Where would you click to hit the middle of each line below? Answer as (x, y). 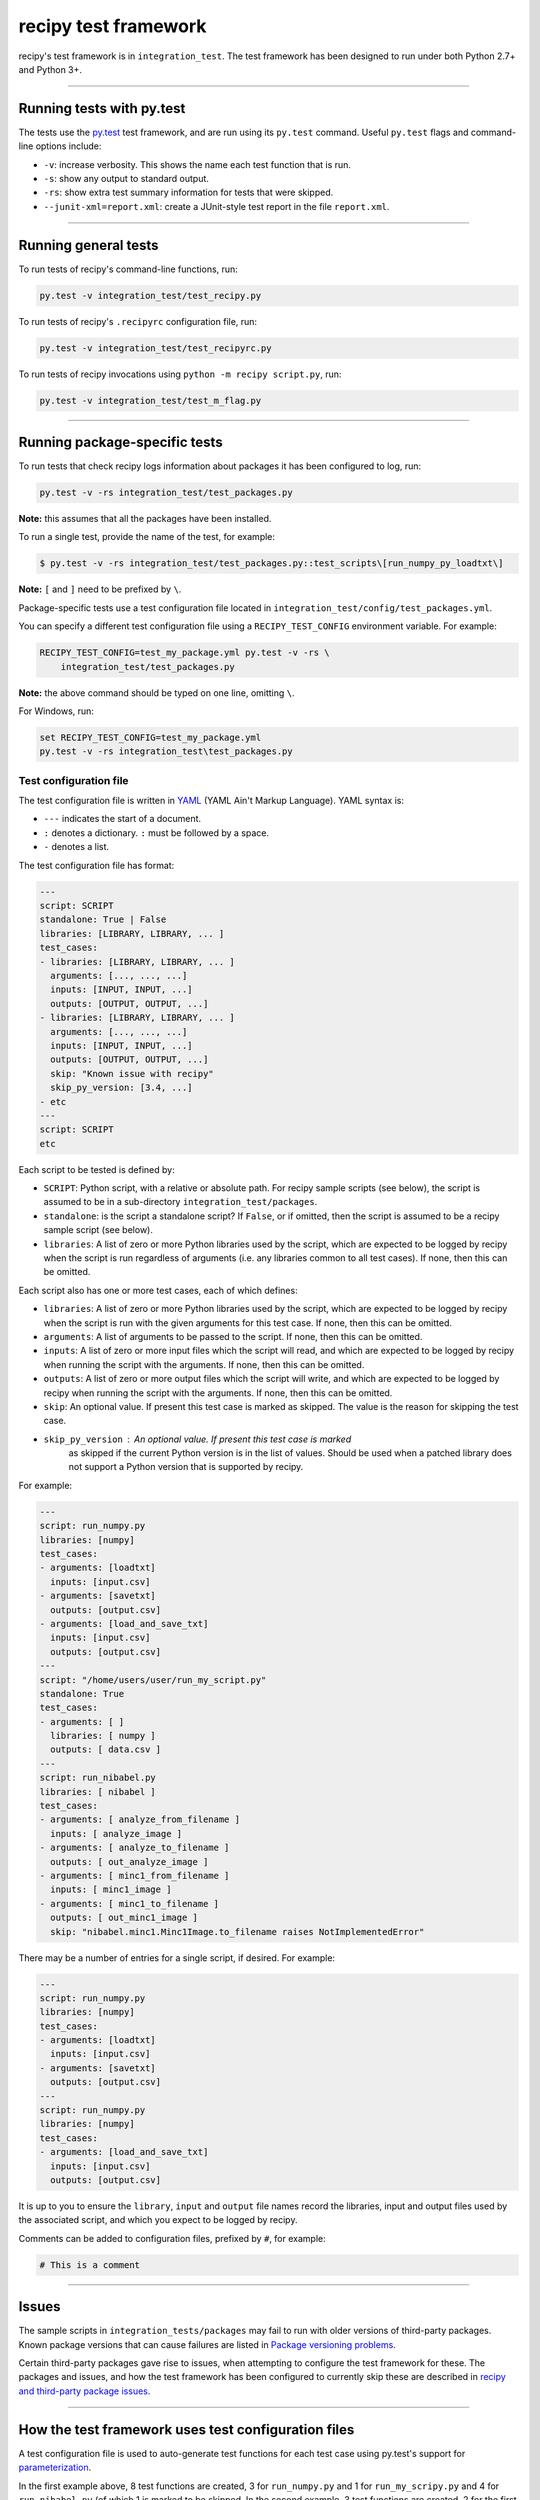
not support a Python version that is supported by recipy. (186, 1467)
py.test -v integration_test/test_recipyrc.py (155, 348)
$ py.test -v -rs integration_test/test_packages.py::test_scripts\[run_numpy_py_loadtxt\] (271, 563)
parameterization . (55, 2467)
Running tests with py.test (102, 108)
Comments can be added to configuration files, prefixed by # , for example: (172, 2238)
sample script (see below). (98, 1230)
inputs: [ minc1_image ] (111, 1889)
